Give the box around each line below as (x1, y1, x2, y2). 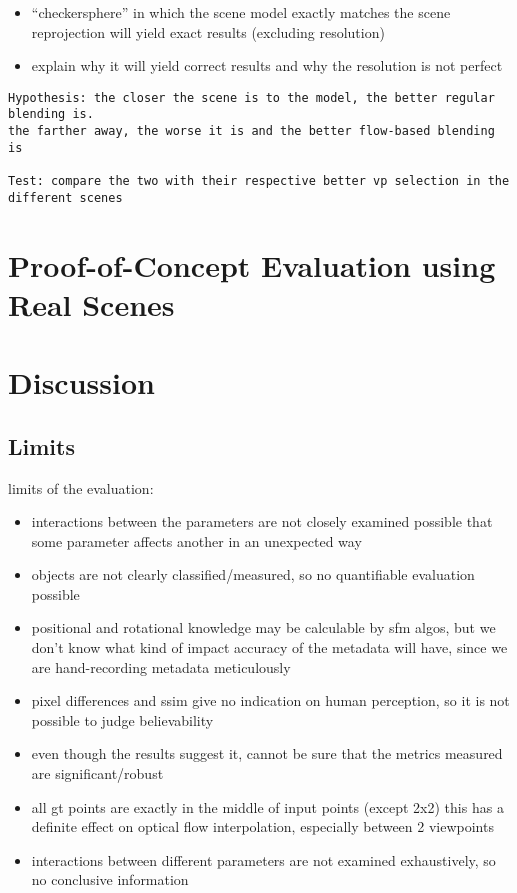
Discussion (8, 362, 155, 403)
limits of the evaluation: (8, 477, 154, 498)
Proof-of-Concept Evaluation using (8, 244, 496, 285)
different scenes (8, 190, 123, 205)
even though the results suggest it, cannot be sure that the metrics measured (31, 743, 503, 764)
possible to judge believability (31, 709, 214, 730)
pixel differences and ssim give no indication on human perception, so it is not (31, 690, 510, 711)
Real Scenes (8, 283, 175, 324)
